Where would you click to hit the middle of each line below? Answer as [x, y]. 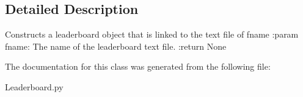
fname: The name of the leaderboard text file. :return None [116, 46]
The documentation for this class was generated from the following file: [138, 66]
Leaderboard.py [34, 86]
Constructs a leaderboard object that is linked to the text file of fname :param [152, 34]
